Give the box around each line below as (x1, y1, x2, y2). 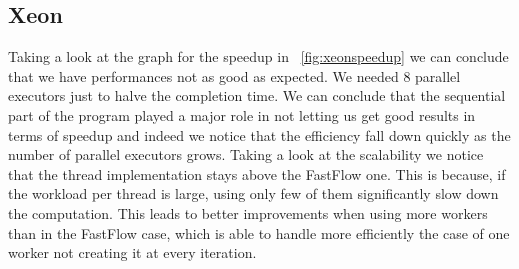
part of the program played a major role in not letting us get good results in (8, 104, 476, 125)
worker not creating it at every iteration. (8, 242, 257, 263)
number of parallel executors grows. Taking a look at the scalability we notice (8, 144, 484, 165)
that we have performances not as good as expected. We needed (8, 65, 399, 86)
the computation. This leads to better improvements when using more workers (8, 202, 488, 223)
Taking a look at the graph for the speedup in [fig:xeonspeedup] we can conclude (8, 46, 509, 67)
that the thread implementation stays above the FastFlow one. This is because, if (8, 163, 506, 184)
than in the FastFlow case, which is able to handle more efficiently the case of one (8, 222, 510, 243)
